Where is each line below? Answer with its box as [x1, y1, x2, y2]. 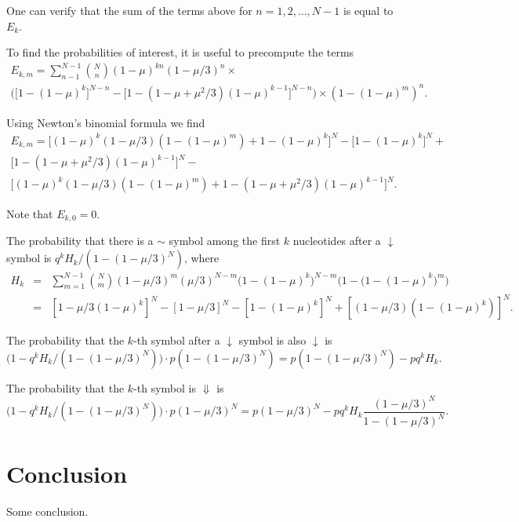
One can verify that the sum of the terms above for [6, 2, 252, 18]
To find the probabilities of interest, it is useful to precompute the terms [6, 44, 354, 60]
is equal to [343, 2, 394, 18]
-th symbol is [133, 379, 197, 396]
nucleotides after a [292, 232, 381, 249]
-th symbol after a [133, 332, 220, 349]
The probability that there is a [6, 232, 154, 249]
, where [183, 250, 220, 266]
